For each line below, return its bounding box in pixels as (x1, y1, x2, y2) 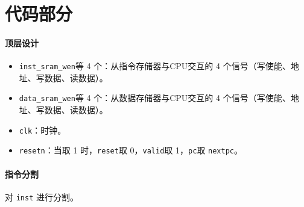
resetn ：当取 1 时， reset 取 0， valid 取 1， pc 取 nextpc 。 (19, 144, 242, 156)
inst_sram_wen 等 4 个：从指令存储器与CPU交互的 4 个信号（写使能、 (19, 60, 291, 72)
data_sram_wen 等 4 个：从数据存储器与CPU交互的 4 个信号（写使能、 (19, 91, 291, 104)
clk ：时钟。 (19, 123, 66, 136)
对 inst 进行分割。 (5, 190, 78, 203)
